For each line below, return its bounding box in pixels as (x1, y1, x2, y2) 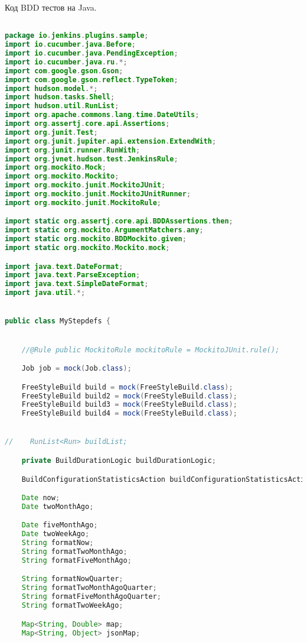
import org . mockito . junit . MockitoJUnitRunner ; (5, 190, 191, 198)
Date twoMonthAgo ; (21, 502, 94, 511)
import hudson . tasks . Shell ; (5, 93, 115, 102)
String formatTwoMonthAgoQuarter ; (21, 583, 157, 592)
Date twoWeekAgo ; (21, 530, 90, 539)
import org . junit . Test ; (5, 128, 98, 137)
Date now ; (21, 494, 60, 502)
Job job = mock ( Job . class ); (21, 364, 132, 373)
